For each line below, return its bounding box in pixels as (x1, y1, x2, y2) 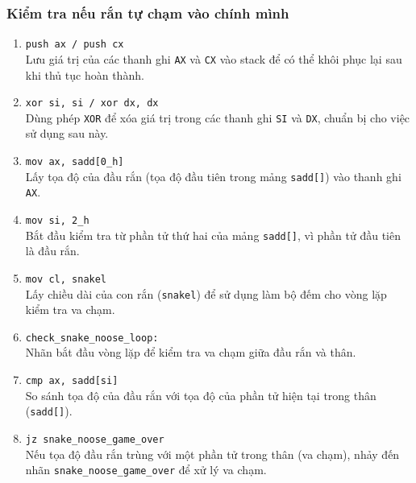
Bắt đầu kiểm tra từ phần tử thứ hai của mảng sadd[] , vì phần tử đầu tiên (25, 226, 401, 243)
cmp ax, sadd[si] (25, 375, 119, 387)
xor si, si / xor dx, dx (25, 97, 159, 109)
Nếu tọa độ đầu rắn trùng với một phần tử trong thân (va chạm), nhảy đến (25, 445, 400, 462)
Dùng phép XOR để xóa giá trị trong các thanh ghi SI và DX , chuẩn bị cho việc (25, 109, 410, 126)
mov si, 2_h (25, 215, 89, 226)
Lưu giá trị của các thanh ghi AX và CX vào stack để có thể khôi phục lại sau (25, 50, 402, 67)
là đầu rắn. (25, 242, 80, 259)
